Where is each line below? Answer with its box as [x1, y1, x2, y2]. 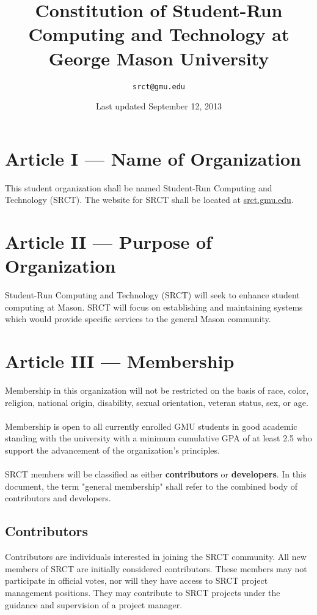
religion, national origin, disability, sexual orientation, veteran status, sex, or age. [5, 396, 308, 408]
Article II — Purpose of [5, 229, 212, 254]
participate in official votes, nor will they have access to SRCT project [5, 574, 268, 587]
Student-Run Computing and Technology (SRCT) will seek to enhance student [5, 289, 300, 301]
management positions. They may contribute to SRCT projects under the [5, 586, 280, 599]
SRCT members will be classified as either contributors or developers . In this [5, 468, 307, 481]
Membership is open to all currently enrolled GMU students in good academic [5, 419, 297, 432]
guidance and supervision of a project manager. [5, 598, 183, 611]
